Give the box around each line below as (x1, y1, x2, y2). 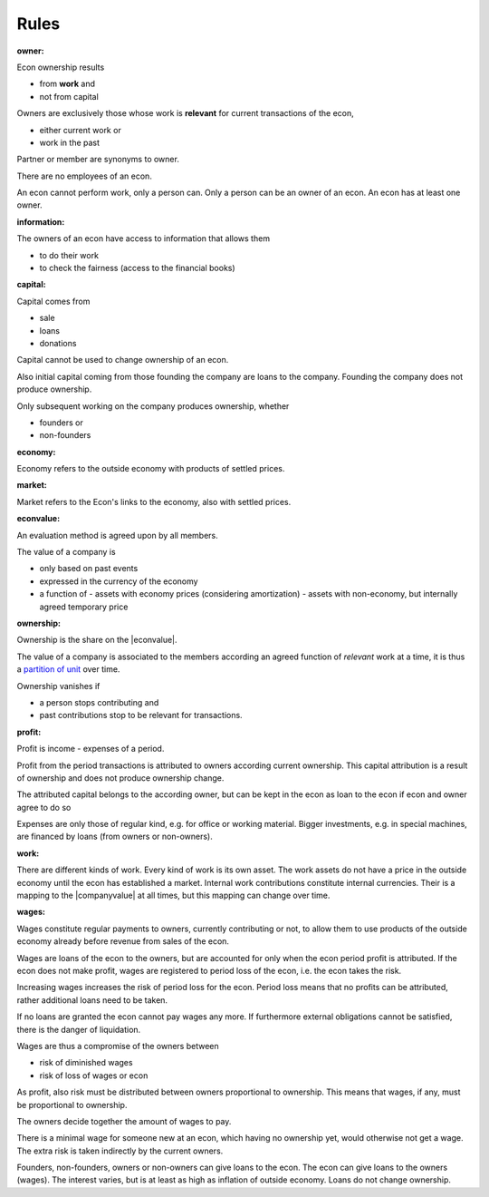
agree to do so (16, 802, 72, 813)
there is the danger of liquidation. (16, 1024, 141, 1035)
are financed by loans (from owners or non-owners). (16, 831, 213, 842)
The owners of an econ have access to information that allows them (16, 233, 271, 244)
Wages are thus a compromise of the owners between (16, 1040, 219, 1051)
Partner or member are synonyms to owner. (16, 154, 180, 165)
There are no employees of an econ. (16, 170, 153, 181)
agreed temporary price (39, 601, 129, 612)
